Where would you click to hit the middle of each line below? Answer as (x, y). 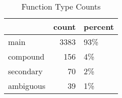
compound (26, 56)
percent (99, 27)
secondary (26, 71)
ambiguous (27, 86)
